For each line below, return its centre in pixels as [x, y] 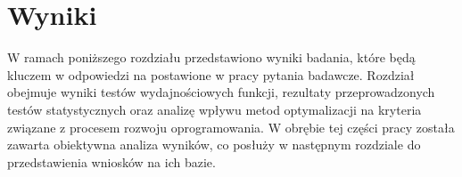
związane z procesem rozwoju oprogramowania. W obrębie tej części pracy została [231, 127]
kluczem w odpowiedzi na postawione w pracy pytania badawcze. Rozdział [211, 74]
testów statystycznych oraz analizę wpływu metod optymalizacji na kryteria [214, 109]
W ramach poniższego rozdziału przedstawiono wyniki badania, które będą [211, 57]
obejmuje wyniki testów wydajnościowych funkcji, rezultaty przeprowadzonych [221, 92]
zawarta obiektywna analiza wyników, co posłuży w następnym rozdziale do [214, 145]
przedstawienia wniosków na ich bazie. [111, 161]
